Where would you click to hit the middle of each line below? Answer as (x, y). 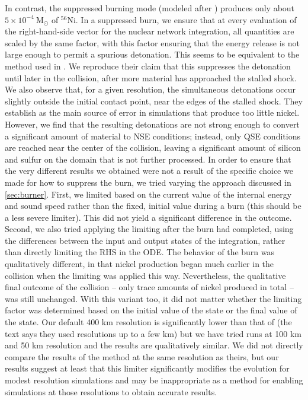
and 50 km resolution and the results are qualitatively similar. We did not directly (154, 345)
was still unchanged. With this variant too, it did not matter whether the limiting (153, 298)
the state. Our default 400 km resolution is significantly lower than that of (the (148, 322)
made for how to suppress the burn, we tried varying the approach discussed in (148, 182)
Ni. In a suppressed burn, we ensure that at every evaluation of (182, 19)
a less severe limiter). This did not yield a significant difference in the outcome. (148, 217)
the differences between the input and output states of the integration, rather (145, 240)
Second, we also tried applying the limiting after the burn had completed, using (149, 229)
